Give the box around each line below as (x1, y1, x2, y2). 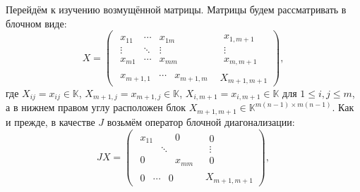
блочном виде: (6, 15, 67, 30)
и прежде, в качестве (6, 114, 95, 129)
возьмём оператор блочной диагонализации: (107, 114, 295, 129)
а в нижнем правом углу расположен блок (6, 100, 186, 115)
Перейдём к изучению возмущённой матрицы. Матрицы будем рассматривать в (6, 2, 347, 16)
